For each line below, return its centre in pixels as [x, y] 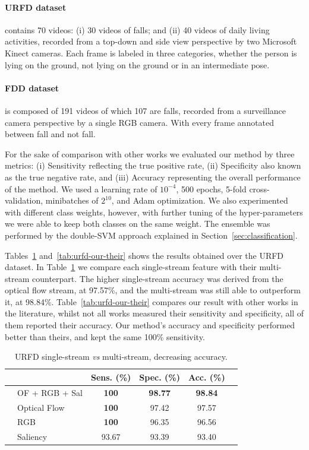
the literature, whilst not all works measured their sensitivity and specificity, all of [154, 313]
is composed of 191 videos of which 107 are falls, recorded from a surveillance [146, 110]
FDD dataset [32, 88]
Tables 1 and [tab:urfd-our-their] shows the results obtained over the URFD [144, 255]
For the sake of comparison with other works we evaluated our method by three [150, 153]
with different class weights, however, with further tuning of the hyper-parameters [154, 212]
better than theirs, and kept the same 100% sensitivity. [105, 336]
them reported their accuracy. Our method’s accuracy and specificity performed [150, 325]
